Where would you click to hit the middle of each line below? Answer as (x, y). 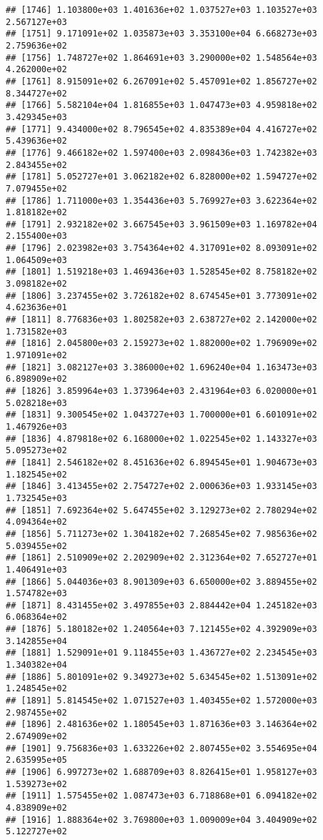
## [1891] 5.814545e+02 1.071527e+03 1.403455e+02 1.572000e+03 (161, 701)
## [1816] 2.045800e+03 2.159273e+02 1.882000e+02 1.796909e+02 (161, 344)
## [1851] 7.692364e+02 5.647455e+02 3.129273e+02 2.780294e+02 (161, 510)
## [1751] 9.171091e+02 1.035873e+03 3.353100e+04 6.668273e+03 (161, 34)
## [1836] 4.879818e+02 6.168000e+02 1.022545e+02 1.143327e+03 (161, 439)
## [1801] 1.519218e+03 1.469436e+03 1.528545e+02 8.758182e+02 (161, 272)
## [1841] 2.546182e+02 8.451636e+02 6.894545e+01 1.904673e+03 (161, 462)
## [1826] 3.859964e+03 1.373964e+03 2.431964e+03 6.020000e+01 (161, 391)
